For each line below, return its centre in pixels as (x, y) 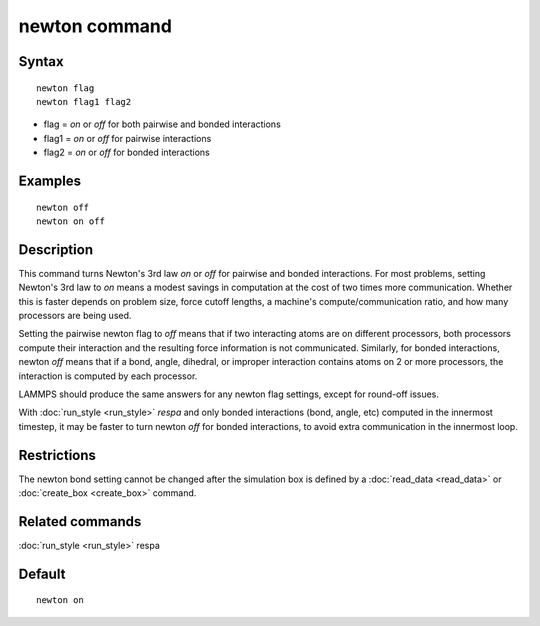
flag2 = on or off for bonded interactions (126, 152)
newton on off (70, 221)
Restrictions (57, 455)
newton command (95, 26)
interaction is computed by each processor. (108, 376)
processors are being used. (75, 315)
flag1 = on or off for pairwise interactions (127, 138)
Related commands (80, 521)
